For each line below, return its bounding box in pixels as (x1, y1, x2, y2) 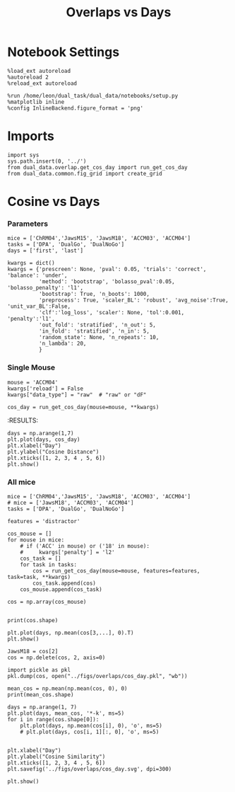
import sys (7, 151, 40, 159)
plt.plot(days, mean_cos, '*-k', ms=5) (7, 709, 125, 717)
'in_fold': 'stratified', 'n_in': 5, (38, 328, 150, 335)
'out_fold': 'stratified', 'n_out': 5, (38, 321, 157, 329)
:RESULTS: (7, 415, 39, 425)
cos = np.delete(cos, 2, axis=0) (7, 654, 106, 661)
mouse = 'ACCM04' (7, 379, 59, 386)
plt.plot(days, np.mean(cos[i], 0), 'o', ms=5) (20, 722, 162, 729)
